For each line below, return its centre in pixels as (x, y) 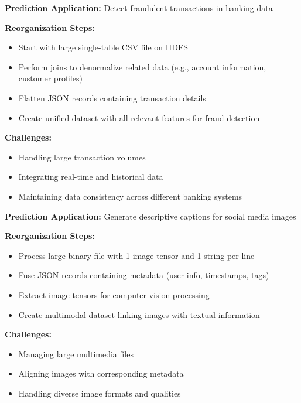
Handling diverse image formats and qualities (100, 393)
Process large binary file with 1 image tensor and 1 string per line (136, 255)
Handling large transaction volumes (82, 157)
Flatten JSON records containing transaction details (112, 98)
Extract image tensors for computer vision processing (114, 294)
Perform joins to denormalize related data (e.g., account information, (142, 66)
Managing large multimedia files (76, 354)
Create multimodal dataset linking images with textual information (139, 314)
